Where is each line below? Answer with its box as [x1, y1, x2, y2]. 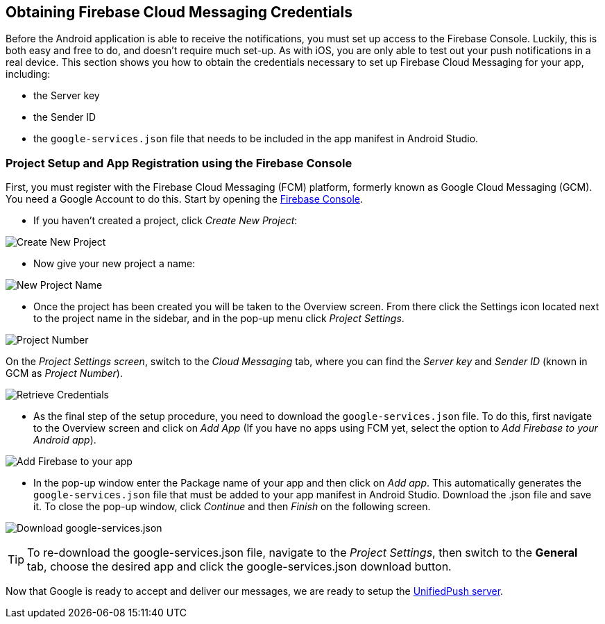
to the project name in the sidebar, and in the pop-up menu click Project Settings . [33, 312, 404, 325]
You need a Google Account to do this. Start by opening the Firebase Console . [6, 193, 364, 205]
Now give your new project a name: [33, 258, 196, 270]
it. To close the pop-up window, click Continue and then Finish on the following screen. [33, 500, 431, 513]
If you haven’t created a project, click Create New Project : [33, 214, 298, 227]
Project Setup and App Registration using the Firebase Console [6, 155, 352, 170]
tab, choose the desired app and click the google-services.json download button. [27, 559, 452, 574]
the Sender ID [33, 111, 96, 124]
